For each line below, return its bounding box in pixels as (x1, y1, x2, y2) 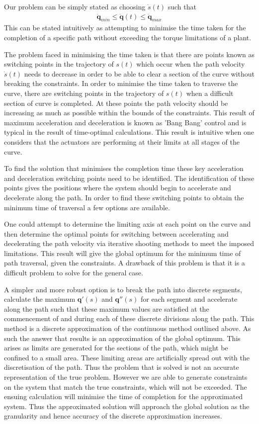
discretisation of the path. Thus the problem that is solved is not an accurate (4, 362, 239, 372)
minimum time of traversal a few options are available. (4, 202, 170, 212)
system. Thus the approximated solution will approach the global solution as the (4, 401, 250, 411)
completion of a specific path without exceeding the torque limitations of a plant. (4, 32, 252, 43)
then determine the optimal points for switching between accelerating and (4, 228, 229, 239)
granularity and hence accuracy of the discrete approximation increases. (4, 411, 222, 421)
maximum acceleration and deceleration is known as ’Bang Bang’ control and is (4, 117, 247, 127)
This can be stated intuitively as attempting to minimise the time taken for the (4, 22, 246, 33)
